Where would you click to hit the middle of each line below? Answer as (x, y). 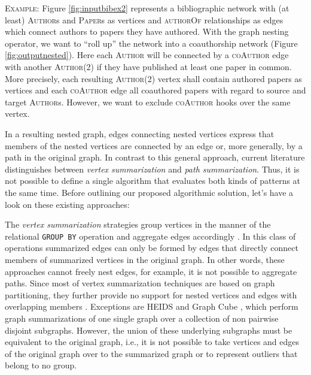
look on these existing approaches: (67, 204)
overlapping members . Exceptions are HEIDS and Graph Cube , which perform (152, 306)
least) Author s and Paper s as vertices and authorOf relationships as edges (144, 19)
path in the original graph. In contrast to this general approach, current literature (155, 157)
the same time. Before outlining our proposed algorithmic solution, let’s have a (149, 192)
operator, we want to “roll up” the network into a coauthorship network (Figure (151, 43)
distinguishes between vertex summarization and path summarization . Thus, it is (152, 169)
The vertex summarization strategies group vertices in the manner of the (138, 224)
